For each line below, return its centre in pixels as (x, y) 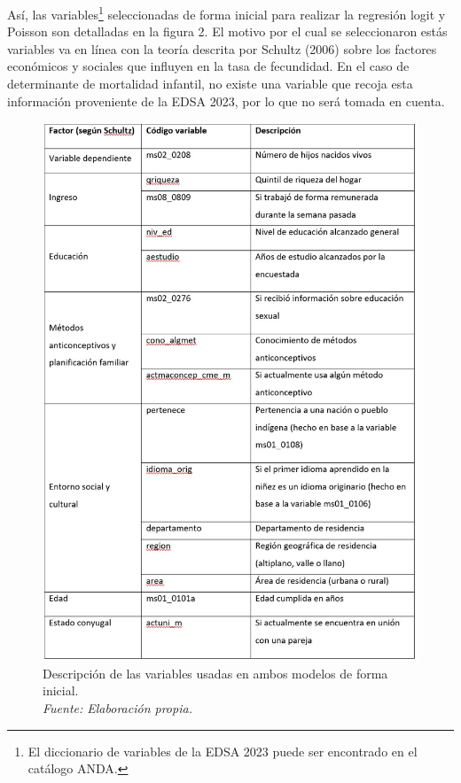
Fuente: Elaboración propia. (117, 708)
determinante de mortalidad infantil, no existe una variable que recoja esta (210, 84)
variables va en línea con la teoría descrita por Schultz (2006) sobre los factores (222, 48)
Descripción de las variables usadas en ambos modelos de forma (215, 673)
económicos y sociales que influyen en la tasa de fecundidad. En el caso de (208, 66)
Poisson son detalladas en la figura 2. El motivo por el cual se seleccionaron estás (227, 31)
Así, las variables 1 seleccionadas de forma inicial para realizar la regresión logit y (227, 13)
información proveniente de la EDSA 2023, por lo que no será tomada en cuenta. (226, 101)
